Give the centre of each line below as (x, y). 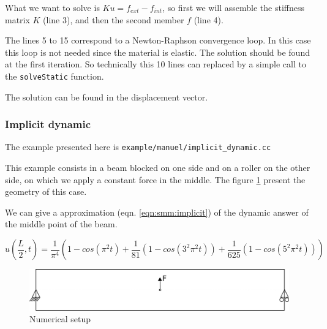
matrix (17, 19)
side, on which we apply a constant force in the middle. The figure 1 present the (155, 179)
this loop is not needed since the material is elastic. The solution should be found (157, 52)
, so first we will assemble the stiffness (234, 7)
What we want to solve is (52, 7)
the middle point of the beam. (61, 224)
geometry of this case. (46, 191)
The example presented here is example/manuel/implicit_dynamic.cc (138, 147)
